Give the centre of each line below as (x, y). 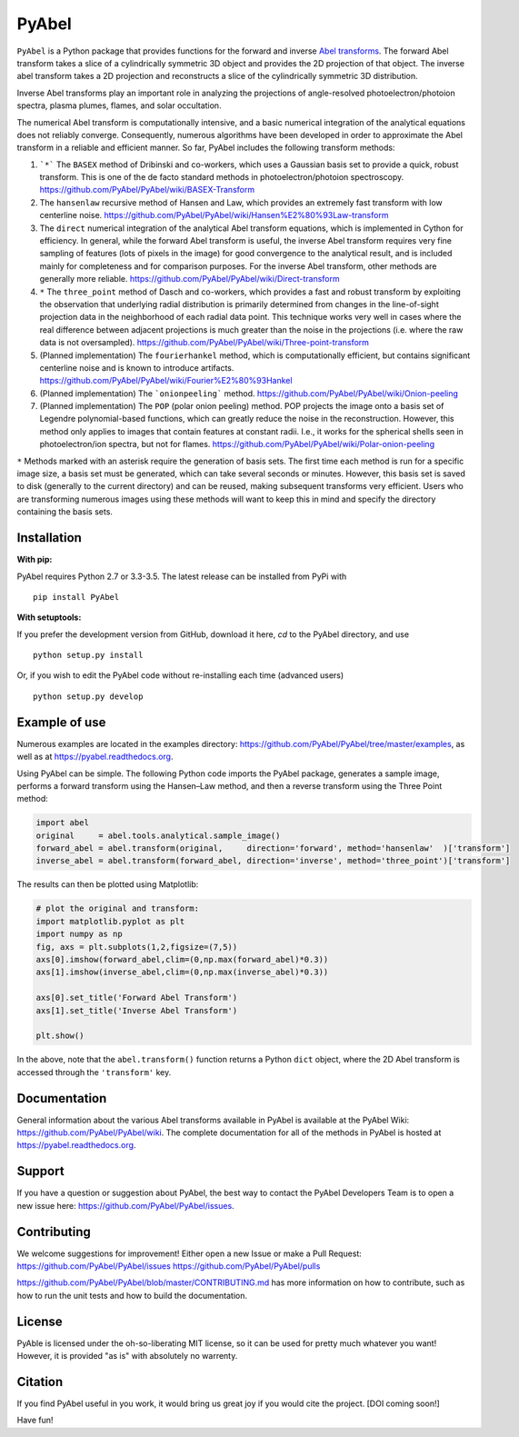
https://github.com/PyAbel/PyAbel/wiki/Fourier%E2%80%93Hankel (166, 381)
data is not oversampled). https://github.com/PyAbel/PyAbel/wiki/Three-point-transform (205, 343)
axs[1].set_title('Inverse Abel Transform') (137, 1010)
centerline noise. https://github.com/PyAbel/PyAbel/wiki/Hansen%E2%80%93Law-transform (214, 215)
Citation (40, 1382)
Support (40, 1171)
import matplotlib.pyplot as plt (110, 921)
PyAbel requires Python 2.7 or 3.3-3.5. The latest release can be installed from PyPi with (182, 576)
